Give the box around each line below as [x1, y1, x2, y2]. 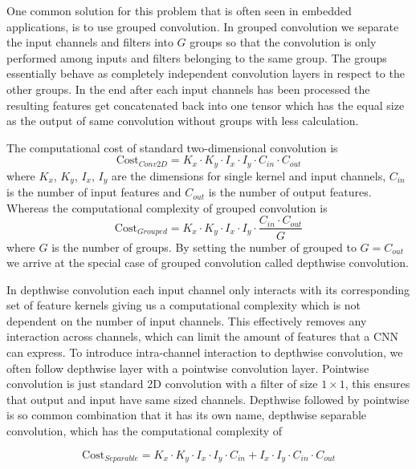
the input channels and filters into [6, 34, 173, 51]
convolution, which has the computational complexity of [6, 423, 283, 439]
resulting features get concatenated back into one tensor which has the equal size [6, 96, 405, 113]
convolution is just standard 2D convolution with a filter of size [6, 375, 318, 392]
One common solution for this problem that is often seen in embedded [6, 2, 352, 18]
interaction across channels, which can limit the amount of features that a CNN [6, 328, 399, 345]
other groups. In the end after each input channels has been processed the [6, 80, 370, 97]
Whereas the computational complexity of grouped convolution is [6, 199, 328, 216]
